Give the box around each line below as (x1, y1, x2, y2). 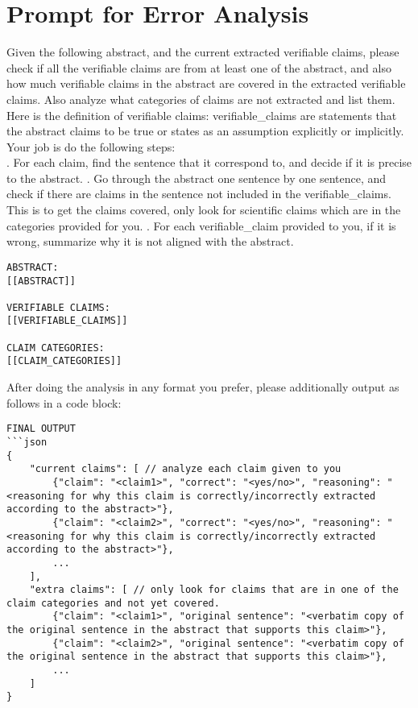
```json (6, 436, 48, 448)
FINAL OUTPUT (6, 423, 76, 435)
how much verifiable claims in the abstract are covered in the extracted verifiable (6, 75, 406, 92)
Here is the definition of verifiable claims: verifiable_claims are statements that (6, 106, 397, 123)
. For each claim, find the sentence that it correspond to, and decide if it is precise (6, 154, 412, 171)
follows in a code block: (6, 394, 122, 411)
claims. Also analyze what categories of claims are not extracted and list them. (6, 90, 395, 107)
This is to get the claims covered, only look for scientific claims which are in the (6, 201, 401, 218)
